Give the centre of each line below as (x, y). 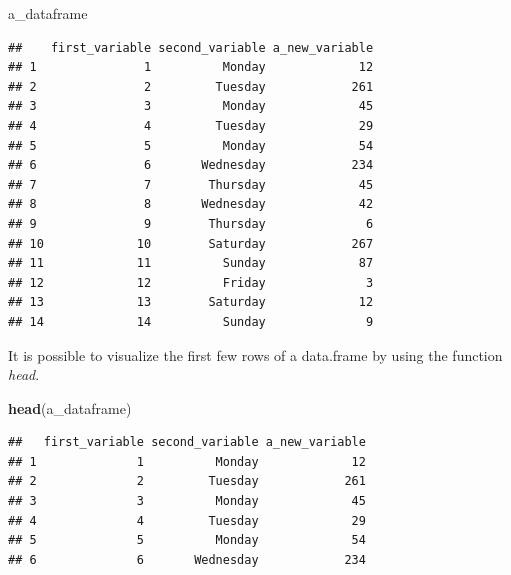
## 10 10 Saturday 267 (191, 243)
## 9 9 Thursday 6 (191, 223)
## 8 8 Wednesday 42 (191, 204)
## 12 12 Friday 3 (191, 282)
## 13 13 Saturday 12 (191, 302)
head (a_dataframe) (70, 407)
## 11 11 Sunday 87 (191, 263)
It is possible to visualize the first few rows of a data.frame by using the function (255, 354)
